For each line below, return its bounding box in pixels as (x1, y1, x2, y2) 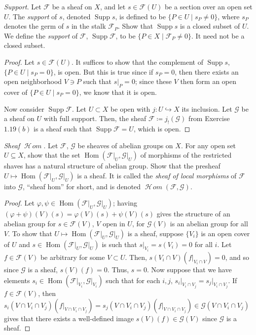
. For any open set (181, 140, 236, 150)
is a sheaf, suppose (127, 228, 183, 238)
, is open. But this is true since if (53, 66, 153, 77)
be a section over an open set (164, 1, 253, 11)
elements (4, 275, 30, 285)
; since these (135, 76, 172, 86)
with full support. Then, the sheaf (43, 113, 146, 124)
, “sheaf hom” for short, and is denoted (23, 181, 141, 191)
